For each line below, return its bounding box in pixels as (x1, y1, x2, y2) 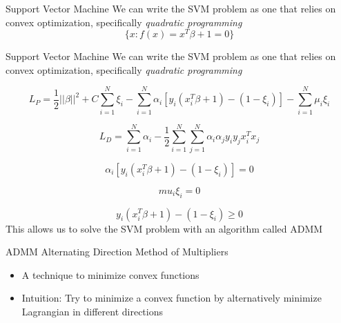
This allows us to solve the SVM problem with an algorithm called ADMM (6, 221, 323, 235)
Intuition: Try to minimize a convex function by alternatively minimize (21, 291, 322, 305)
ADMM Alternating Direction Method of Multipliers (6, 244, 228, 259)
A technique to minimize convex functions (21, 267, 199, 282)
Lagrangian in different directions (21, 304, 163, 318)
